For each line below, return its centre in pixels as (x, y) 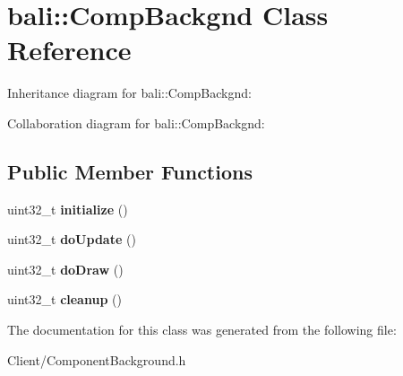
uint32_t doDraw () (65, 269)
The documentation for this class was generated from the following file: (202, 330)
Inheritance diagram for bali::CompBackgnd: (129, 93)
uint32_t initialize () (68, 209)
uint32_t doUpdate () (72, 239)
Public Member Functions (130, 171)
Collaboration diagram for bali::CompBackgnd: (136, 122)
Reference (69, 50)
